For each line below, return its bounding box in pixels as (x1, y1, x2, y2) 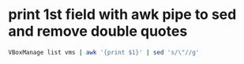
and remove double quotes (8, 22, 188, 40)
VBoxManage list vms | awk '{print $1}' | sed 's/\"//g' (8, 48, 200, 56)
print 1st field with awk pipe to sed (8, 6, 237, 24)
